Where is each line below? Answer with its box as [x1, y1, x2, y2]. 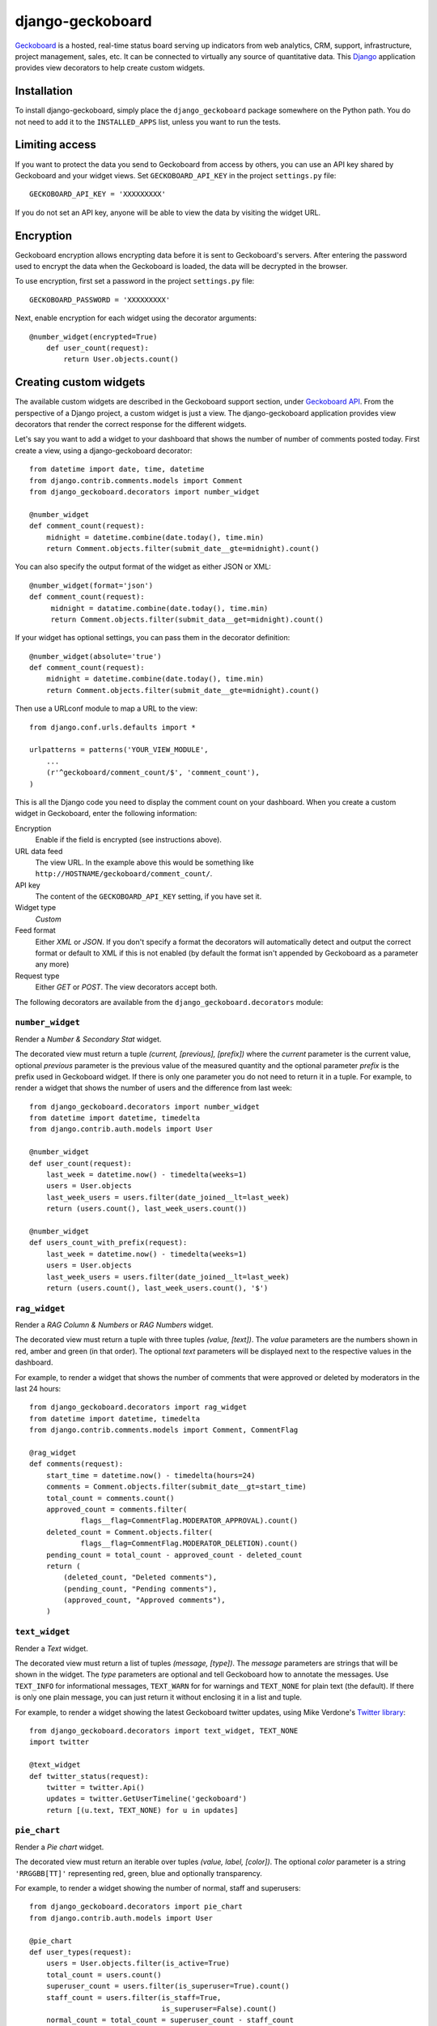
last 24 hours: [15, 1384, 62, 1394]
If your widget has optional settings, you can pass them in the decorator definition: [15, 633, 291, 643]
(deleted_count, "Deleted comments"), [63, 1573, 218, 1582]
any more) [35, 960, 70, 969]
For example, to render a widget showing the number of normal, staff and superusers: [15, 1883, 301, 1892]
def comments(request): [29, 1460, 124, 1468]
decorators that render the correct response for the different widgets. [15, 420, 247, 430]
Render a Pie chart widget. [15, 1842, 104, 1852]
